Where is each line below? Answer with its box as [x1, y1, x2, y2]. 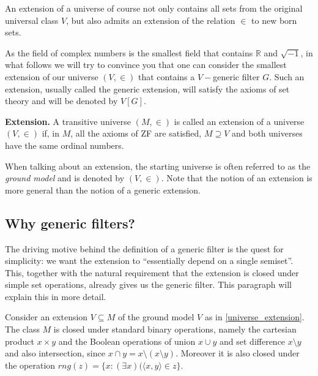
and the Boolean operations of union [58, 334, 196, 347]
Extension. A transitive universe [5, 115, 131, 127]
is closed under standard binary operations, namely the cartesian [53, 323, 297, 336]
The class [5, 323, 40, 336]
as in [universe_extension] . [204, 310, 305, 323]
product [5, 334, 34, 347]
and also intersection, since [5, 347, 105, 359]
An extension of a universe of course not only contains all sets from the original [5, 2, 303, 14]
